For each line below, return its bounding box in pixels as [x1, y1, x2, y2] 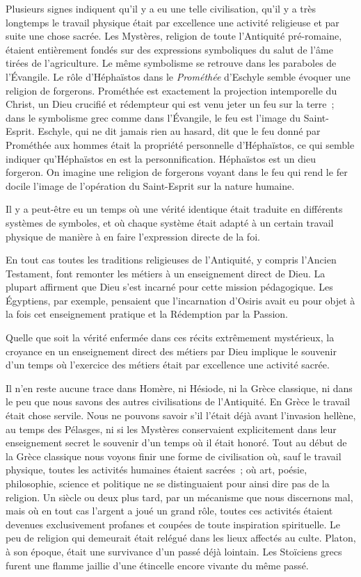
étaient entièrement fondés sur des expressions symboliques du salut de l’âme [6, 42, 333, 56]
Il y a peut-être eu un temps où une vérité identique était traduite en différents [6, 202, 343, 216]
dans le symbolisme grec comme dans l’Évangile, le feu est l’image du [6, 110, 301, 124]
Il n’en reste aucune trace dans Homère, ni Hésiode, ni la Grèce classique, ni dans [6, 380, 353, 395]
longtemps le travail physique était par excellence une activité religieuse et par [6, 15, 339, 29]
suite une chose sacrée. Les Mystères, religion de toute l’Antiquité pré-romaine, [6, 29, 342, 43]
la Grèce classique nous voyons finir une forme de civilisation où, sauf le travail [6, 448, 342, 463]
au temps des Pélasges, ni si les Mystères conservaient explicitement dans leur [6, 421, 337, 436]
